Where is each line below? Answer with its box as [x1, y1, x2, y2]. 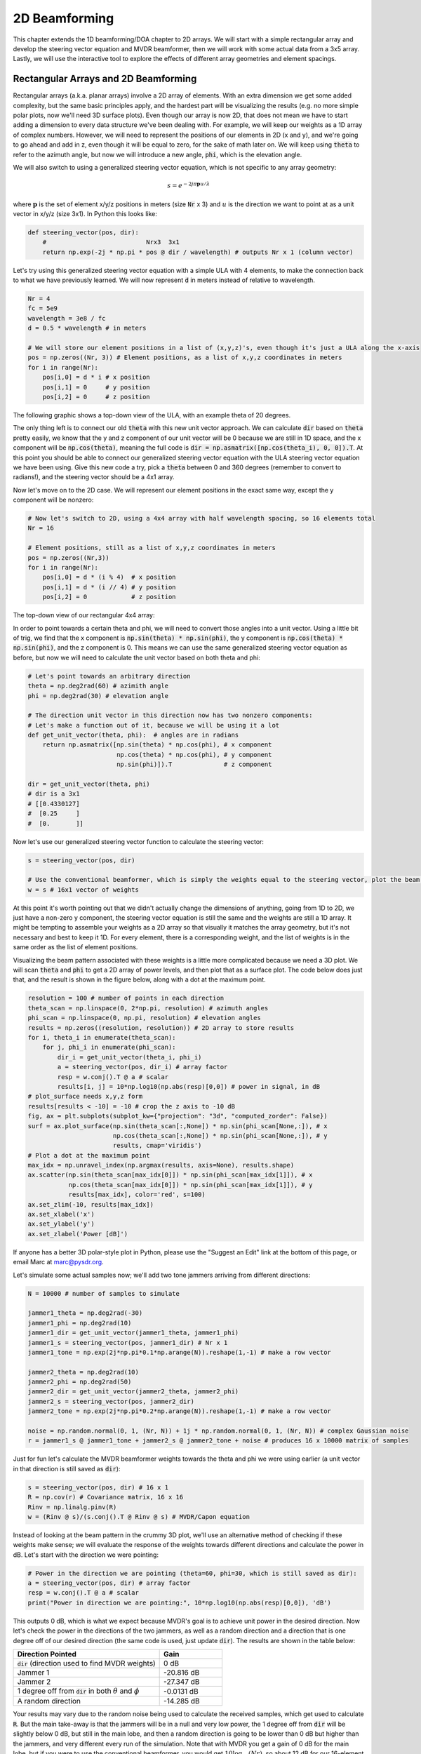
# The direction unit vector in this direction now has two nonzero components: [27, 711, 313, 719]
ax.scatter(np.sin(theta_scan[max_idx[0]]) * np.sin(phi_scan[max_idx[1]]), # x [27, 1171, 313, 1179]
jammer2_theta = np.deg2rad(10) [27, 1368, 140, 1376]
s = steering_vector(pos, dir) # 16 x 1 [27, 1483, 168, 1491]
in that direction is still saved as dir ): [13, 1464, 121, 1473]
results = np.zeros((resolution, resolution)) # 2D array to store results [27, 1024, 295, 1031]
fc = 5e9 [27, 304, 58, 312]
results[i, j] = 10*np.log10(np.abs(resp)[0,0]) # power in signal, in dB [57, 1083, 321, 1090]
